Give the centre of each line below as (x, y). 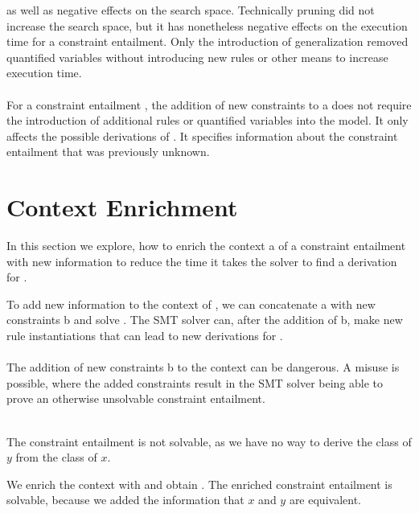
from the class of (56, 457)
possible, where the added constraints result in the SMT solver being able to (195, 382)
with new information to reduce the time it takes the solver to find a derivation (202, 261)
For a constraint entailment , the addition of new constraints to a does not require (209, 104)
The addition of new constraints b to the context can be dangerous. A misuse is (203, 367)
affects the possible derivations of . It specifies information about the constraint (202, 135)
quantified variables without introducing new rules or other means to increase (197, 57)
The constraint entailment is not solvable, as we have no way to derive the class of (209, 441)
